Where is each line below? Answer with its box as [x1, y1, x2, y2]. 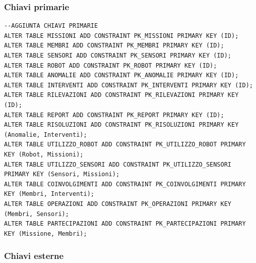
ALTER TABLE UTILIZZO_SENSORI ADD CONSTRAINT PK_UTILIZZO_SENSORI [4, 161, 232, 168]
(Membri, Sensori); [4, 210, 69, 218]
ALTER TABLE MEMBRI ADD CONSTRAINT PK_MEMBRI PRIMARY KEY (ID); [4, 42, 224, 49]
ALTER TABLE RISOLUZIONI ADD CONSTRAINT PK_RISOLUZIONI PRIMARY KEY [4, 121, 239, 129]
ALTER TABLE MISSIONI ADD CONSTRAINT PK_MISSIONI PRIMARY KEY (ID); [4, 32, 239, 39]
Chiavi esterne [4, 249, 64, 262]
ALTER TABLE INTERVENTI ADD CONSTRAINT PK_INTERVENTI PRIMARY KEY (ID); [4, 81, 253, 89]
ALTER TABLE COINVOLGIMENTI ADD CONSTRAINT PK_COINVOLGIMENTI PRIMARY [4, 180, 246, 188]
